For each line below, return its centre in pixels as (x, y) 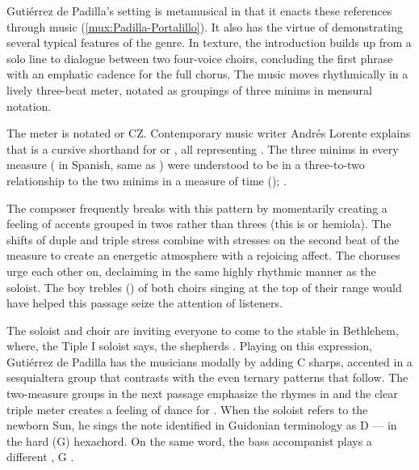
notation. (29, 106)
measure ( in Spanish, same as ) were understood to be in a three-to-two (186, 165)
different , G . (40, 457)
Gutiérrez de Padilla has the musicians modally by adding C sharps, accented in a (209, 361)
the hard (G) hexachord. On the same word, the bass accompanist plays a (189, 440)
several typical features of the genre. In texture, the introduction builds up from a (209, 42)
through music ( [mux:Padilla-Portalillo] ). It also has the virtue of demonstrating (205, 26)
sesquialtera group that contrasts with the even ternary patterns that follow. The (207, 377)
